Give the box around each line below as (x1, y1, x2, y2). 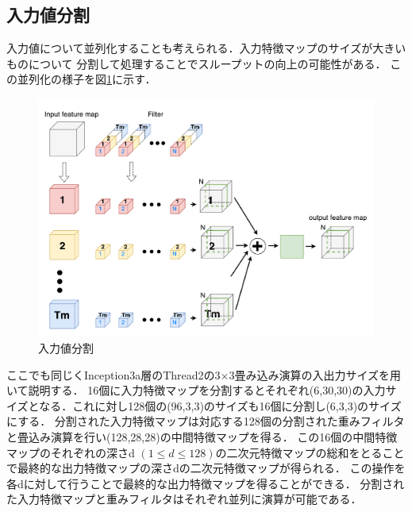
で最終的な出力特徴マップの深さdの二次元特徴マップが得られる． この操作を (6, 460, 406, 476)
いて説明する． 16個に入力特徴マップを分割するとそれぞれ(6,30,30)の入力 (6, 382, 386, 398)
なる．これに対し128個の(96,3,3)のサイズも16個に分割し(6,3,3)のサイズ (39, 397, 402, 414)
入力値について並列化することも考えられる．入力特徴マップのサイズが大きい (6, 40, 406, 56)
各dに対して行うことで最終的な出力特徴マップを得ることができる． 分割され (6, 475, 405, 491)
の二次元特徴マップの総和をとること (215, 444, 405, 460)
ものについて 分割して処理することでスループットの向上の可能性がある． (6, 55, 387, 71)
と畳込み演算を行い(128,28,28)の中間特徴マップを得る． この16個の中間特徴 (6, 429, 398, 445)
